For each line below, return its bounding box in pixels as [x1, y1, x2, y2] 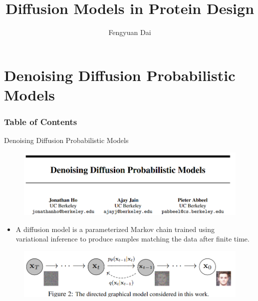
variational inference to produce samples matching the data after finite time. [15, 233, 250, 244]
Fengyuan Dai [108, 27, 151, 37]
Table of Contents [4, 115, 77, 128]
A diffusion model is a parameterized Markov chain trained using [15, 223, 215, 234]
